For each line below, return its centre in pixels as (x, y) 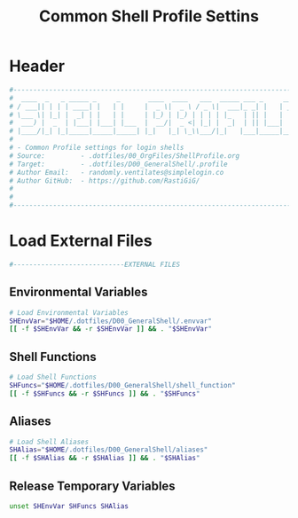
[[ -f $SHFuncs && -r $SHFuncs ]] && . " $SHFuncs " (105, 393)
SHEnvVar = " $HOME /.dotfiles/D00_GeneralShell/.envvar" (111, 321)
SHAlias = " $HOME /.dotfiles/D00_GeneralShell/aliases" (109, 450)
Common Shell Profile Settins (149, 16)
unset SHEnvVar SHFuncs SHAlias (69, 506)
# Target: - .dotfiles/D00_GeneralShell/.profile (118, 164)
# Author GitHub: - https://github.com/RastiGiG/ (105, 181)
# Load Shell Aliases (49, 442)
